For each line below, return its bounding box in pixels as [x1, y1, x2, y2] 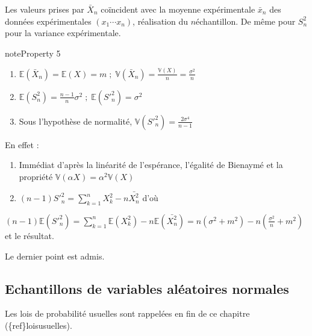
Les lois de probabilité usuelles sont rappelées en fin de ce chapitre [5, 307, 250, 320]
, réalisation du [133, 14, 188, 27]
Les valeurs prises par [5, 3, 84, 15]
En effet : [5, 138, 39, 151]
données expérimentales [5, 14, 92, 27]
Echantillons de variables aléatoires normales [5, 279, 289, 297]
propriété [19, 170, 53, 182]
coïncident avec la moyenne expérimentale [101, 3, 255, 15]
